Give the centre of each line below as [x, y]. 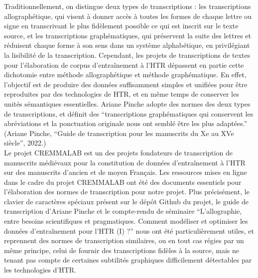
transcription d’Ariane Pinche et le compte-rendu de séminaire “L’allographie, [123, 211]
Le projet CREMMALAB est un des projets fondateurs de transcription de [118, 152]
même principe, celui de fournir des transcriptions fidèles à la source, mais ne [122, 250]
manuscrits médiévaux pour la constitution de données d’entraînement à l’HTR [125, 162]
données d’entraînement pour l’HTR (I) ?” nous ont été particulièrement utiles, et [129, 230]
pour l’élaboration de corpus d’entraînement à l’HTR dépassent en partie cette [124, 65]
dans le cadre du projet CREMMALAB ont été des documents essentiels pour [123, 182]
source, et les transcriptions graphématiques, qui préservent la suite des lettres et [128, 35]
